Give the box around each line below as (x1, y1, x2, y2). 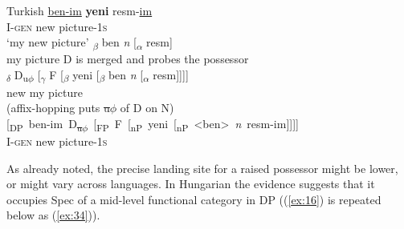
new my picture (6, 83, 83, 100)
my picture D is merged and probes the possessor (6, 50, 249, 66)
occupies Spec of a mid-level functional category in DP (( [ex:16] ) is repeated (6, 191, 382, 207)
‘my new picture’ (6, 34, 89, 50)
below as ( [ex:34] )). (6, 207, 100, 223)
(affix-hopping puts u (6, 99, 110, 116)
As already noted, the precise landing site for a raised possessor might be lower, (6, 159, 398, 176)
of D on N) (120, 99, 174, 116)
